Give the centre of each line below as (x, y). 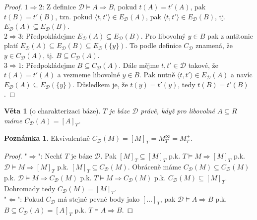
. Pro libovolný (163, 35)
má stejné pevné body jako (99, 199)
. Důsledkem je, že (100, 84)
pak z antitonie (230, 35)
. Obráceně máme (155, 166)
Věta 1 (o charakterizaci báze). (52, 110)
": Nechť (50, 156)
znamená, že (214, 45)
